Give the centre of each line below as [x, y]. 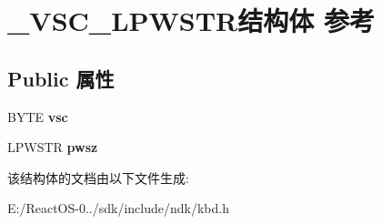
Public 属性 [61, 78]
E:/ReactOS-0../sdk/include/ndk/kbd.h [118, 208]
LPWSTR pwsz [53, 147]
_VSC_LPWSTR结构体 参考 [191, 20]
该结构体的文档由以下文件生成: [98, 177]
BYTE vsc [38, 116]
